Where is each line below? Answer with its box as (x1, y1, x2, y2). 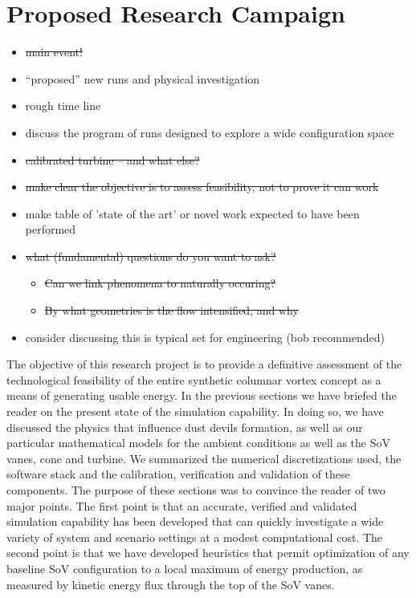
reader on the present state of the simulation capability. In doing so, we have (6, 403, 384, 420)
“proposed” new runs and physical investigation (25, 70, 260, 87)
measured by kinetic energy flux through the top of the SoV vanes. (6, 576, 335, 592)
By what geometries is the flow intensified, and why (44, 302, 299, 319)
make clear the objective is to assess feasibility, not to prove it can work (25, 178, 379, 195)
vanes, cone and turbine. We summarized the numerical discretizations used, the (6, 450, 402, 466)
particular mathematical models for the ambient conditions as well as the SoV (6, 434, 390, 451)
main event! (25, 43, 83, 60)
